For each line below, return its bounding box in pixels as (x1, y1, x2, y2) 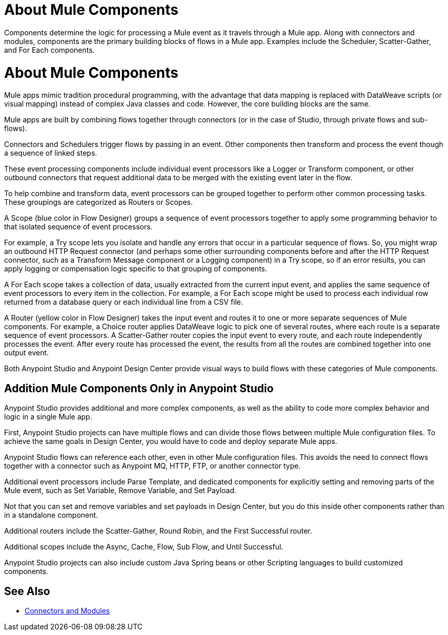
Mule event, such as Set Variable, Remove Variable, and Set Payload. (4, 486, 237, 495)
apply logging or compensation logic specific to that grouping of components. (4, 264, 267, 273)
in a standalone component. (4, 511, 98, 520)
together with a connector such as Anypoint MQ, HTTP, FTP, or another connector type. (4, 461, 301, 471)
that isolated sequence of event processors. (4, 222, 153, 231)
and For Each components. (4, 45, 95, 54)
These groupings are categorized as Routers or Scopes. (4, 198, 193, 207)
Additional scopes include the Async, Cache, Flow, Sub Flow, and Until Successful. (4, 542, 283, 552)
